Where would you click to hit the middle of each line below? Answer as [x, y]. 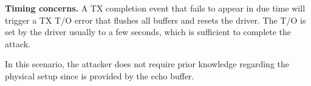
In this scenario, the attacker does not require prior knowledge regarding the [147, 64]
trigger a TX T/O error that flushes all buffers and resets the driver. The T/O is [155, 20]
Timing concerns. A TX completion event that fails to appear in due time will [155, 8]
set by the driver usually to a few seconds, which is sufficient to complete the [148, 32]
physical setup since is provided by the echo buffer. [100, 75]
